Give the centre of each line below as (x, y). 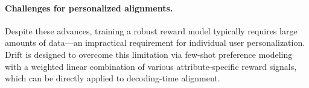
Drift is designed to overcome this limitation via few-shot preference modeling (149, 54)
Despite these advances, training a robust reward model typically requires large (151, 30)
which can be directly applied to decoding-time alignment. (113, 78)
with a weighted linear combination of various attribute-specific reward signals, (151, 66)
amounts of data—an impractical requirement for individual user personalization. (155, 42)
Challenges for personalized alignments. (89, 8)
